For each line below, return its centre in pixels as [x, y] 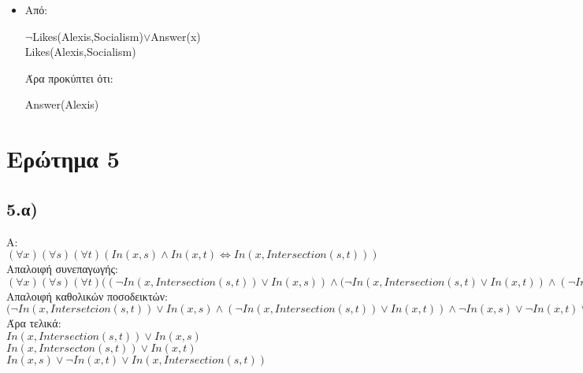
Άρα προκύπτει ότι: [69, 78]
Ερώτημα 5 [63, 159]
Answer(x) [176, 36]
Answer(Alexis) [62, 104]
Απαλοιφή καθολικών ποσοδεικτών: [87, 295]
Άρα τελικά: [34, 323]
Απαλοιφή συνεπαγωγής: [62, 269]
